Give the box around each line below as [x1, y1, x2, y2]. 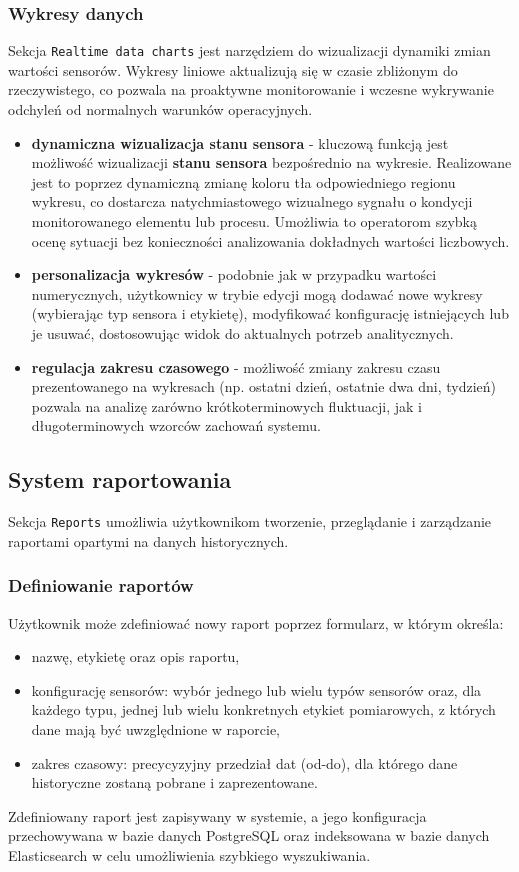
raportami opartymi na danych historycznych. [8, 530, 289, 551]
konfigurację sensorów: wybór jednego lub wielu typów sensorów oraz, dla [31, 679, 482, 700]
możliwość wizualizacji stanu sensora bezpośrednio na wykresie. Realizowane [31, 152, 512, 173]
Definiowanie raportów [8, 573, 194, 598]
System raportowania [8, 464, 232, 495]
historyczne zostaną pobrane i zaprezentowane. [31, 772, 318, 793]
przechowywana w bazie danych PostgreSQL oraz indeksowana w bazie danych [8, 825, 490, 846]
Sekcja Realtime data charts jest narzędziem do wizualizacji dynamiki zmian [8, 40, 491, 61]
